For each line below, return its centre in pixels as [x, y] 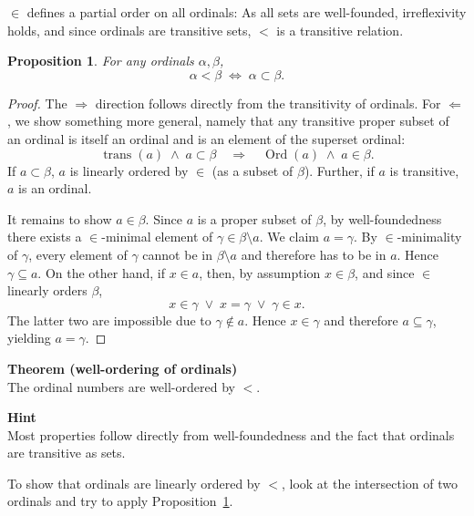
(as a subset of [252, 170]
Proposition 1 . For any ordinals [101, 61]
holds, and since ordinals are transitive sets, [129, 30]
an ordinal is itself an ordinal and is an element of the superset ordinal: [206, 138]
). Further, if [339, 170]
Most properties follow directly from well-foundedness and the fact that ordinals [231, 434]
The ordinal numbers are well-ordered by [121, 386]
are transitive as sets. [67, 453]
